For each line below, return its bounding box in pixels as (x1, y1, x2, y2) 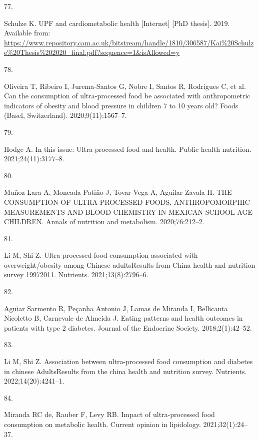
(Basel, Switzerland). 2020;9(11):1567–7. (4, 110, 127, 120)
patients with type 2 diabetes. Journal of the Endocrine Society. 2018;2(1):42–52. (4, 322, 252, 333)
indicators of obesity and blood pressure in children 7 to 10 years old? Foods (4, 100, 238, 110)
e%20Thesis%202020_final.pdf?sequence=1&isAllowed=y (4, 47, 180, 57)
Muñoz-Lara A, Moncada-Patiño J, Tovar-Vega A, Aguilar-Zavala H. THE (4, 187, 232, 197)
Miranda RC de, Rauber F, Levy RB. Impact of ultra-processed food (4, 409, 215, 420)
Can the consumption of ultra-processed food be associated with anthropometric (4, 90, 250, 101)
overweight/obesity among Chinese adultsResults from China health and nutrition (4, 259, 255, 270)
